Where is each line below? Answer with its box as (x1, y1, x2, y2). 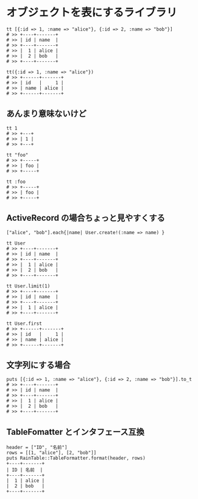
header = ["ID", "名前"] (6, 445, 68, 451)
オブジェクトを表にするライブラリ (6, 6, 178, 20)
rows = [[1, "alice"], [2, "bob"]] (6, 450, 97, 456)
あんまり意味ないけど (6, 108, 87, 119)
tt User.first (6, 320, 43, 327)
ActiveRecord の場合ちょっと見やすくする (6, 213, 166, 223)
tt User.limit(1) (6, 283, 51, 289)
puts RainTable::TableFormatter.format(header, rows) (6, 455, 146, 462)
